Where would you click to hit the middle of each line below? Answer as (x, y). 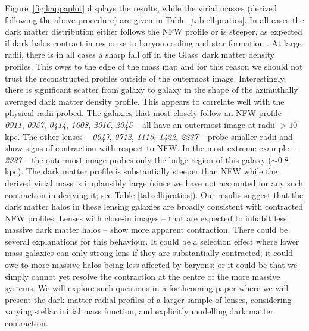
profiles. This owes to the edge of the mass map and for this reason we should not (154, 66)
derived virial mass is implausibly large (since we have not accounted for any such (154, 182)
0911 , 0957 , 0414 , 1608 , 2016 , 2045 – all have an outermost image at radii (140, 124)
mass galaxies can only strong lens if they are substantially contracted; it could (149, 253)
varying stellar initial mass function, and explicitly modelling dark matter (139, 311)
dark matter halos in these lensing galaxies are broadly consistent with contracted (154, 206)
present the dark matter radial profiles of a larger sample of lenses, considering (148, 299)
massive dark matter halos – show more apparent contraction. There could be (146, 229)
